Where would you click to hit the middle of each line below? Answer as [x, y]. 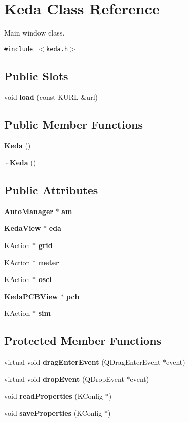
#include [19, 49]
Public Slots [36, 75]
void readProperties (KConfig [53, 396]
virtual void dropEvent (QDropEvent [64, 379]
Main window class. [34, 33]
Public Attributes [51, 189]
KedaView [23, 228]
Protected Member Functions [83, 341]
